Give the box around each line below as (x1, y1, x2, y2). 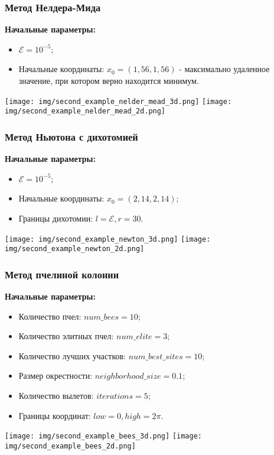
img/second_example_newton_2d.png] (5, 245, 145, 253)
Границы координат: (18, 409, 91, 421)
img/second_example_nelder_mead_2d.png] (5, 107, 166, 116)
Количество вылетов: (18, 389, 94, 401)
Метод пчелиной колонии (5, 266, 119, 281)
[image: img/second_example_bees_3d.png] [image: (5, 432, 202, 441)
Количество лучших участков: (18, 349, 126, 362)
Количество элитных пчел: (18, 330, 114, 342)
